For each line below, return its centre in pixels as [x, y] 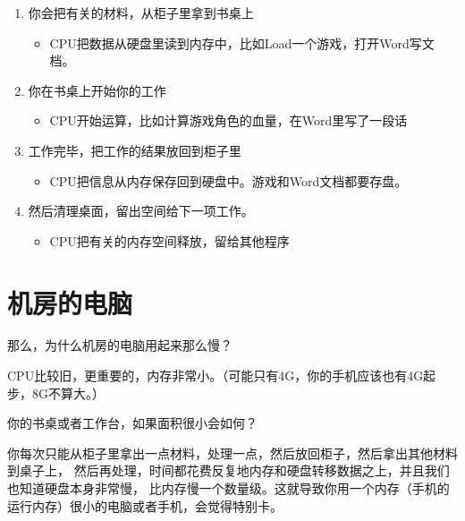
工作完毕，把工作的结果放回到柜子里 [135, 150]
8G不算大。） [68, 393]
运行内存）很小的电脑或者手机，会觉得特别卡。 [145, 505]
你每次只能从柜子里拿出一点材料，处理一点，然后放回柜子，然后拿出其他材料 [232, 453]
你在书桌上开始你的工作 [97, 90]
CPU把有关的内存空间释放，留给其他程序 [169, 240]
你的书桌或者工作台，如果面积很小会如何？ [132, 423]
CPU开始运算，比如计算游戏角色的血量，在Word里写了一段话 [228, 120]
